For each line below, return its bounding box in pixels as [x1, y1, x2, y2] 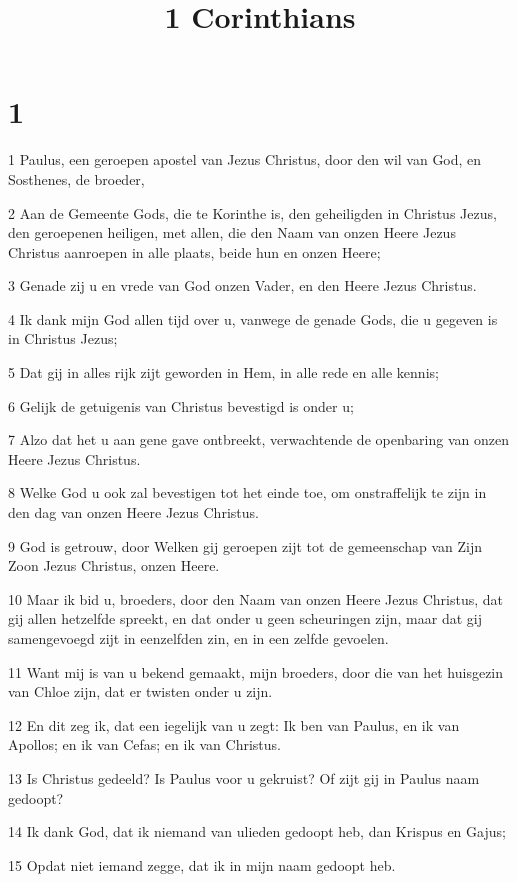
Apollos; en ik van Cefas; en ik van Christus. [8, 734, 281, 755]
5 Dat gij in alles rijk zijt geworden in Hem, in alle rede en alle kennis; [8, 362, 439, 383]
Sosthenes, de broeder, [8, 168, 145, 189]
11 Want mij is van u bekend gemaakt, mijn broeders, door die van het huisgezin [8, 661, 504, 682]
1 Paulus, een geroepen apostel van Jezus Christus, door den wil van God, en [8, 149, 482, 170]
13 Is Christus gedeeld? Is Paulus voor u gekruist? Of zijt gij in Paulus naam [8, 767, 480, 788]
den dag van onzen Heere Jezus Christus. [8, 502, 259, 523]
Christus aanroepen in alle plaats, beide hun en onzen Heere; [8, 241, 381, 262]
